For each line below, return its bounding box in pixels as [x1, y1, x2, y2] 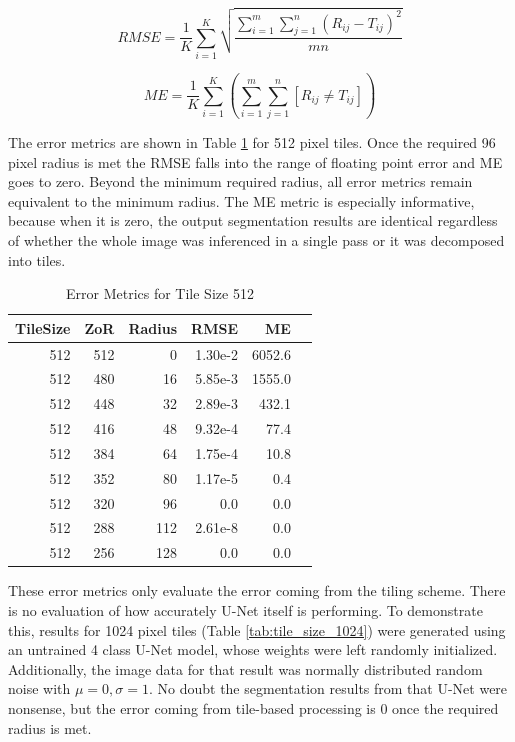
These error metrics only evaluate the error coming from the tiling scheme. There [8, 580, 506, 601]
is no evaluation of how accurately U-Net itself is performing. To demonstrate [8, 599, 483, 620]
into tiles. [8, 249, 66, 270]
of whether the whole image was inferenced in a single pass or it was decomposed [8, 229, 505, 250]
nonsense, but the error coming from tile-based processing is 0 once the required [8, 697, 499, 718]
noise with [8, 678, 71, 699]
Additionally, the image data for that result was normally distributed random [8, 658, 483, 679]
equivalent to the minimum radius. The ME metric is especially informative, [8, 190, 475, 211]
